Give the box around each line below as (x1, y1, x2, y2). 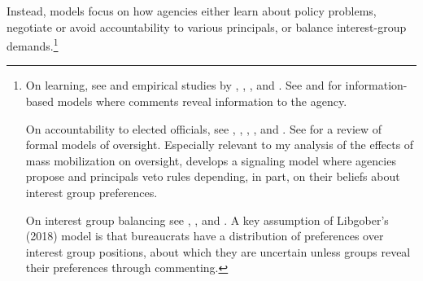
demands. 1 (7, 35, 59, 54)
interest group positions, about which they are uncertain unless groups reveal (25, 243, 411, 260)
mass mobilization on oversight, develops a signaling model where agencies (25, 151, 396, 169)
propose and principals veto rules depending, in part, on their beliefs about (25, 168, 400, 185)
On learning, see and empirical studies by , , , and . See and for (25, 77, 342, 94)
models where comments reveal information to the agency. (57, 93, 347, 110)
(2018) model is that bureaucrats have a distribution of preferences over (25, 227, 384, 244)
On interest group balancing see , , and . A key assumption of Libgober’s (25, 211, 389, 228)
